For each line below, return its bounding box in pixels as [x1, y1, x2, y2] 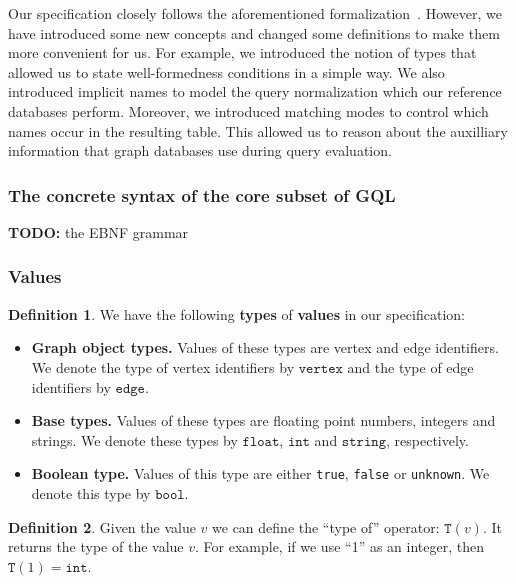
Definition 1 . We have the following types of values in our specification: [8, 303, 465, 324]
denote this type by [31, 483, 151, 503]
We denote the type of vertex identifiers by [31, 356, 295, 377]
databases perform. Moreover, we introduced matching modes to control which [8, 100, 489, 121]
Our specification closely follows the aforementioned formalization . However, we [8, 3, 502, 23]
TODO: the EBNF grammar [8, 221, 189, 242]
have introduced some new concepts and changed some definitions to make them [8, 22, 500, 43]
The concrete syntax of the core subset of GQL [8, 182, 396, 207]
